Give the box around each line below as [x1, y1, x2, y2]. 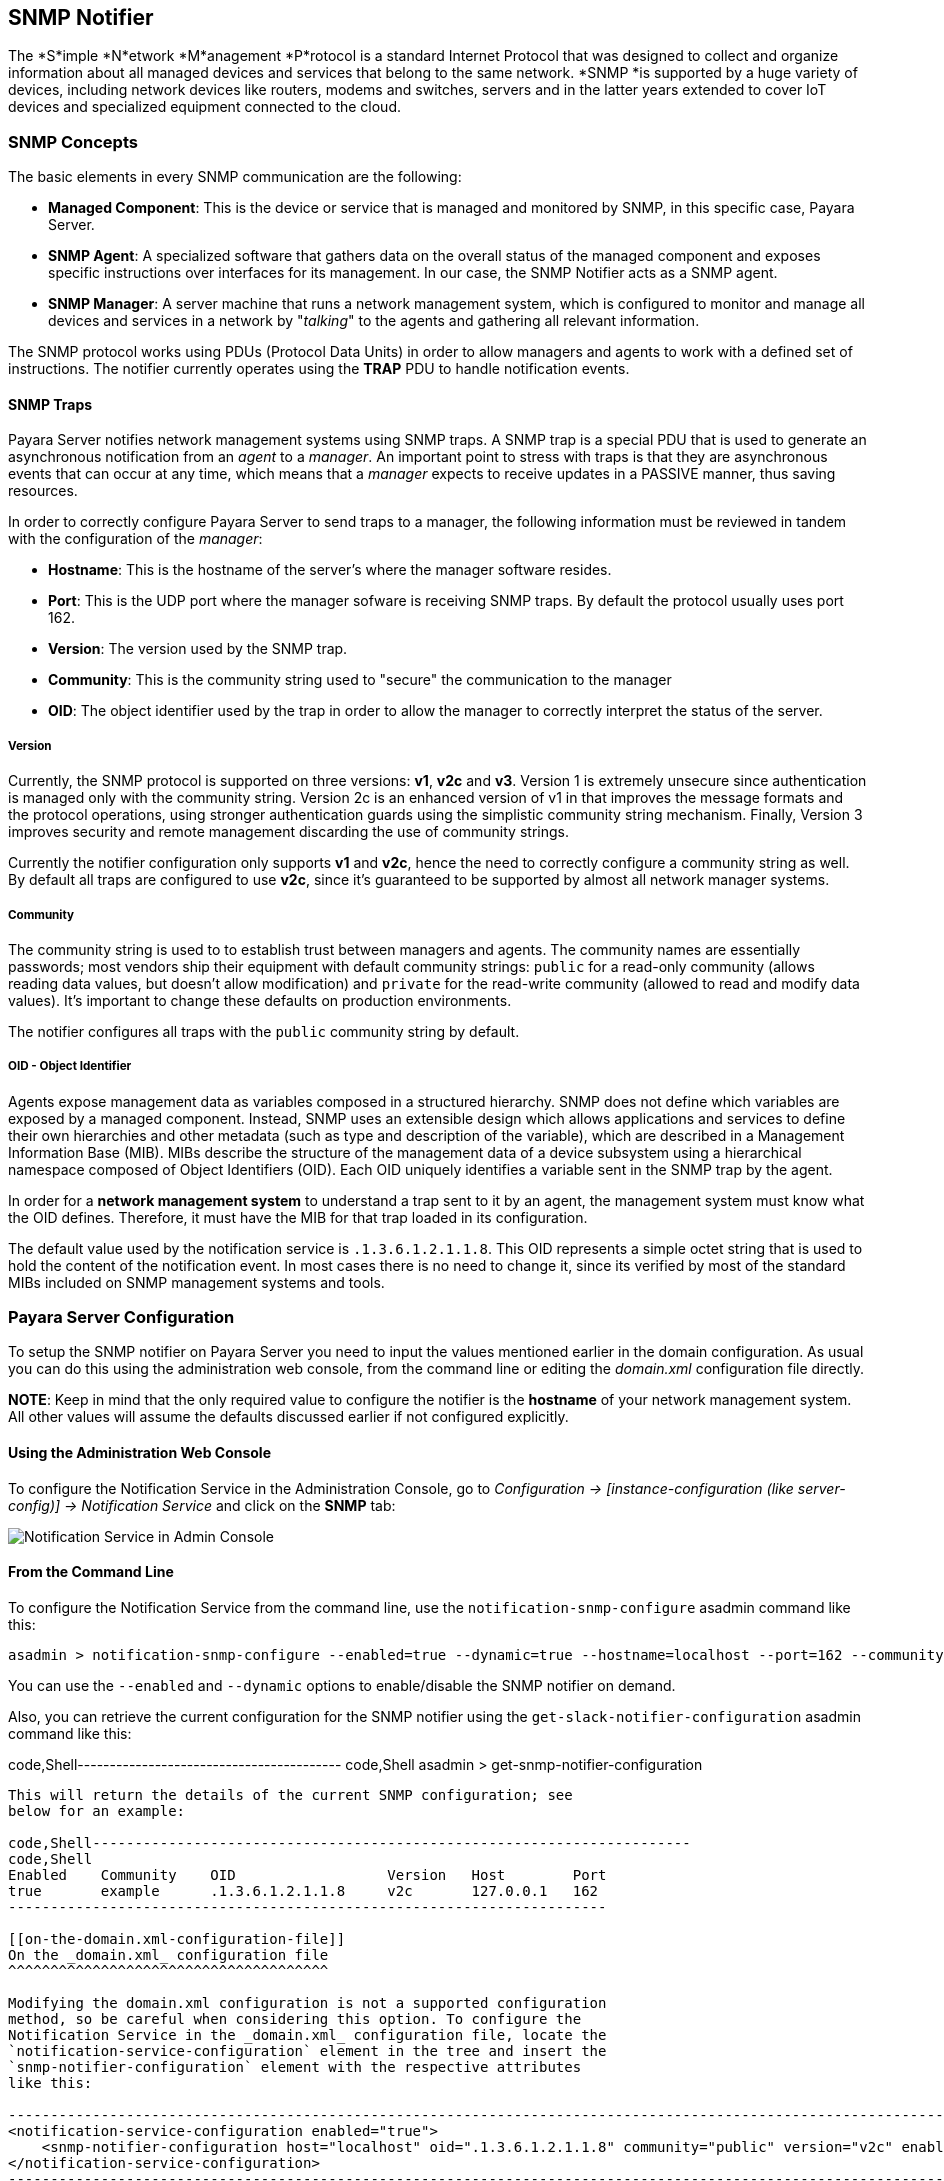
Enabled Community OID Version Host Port [8, 1866, 607, 1883]
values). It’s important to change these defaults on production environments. [8, 991, 512, 1009]
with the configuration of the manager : [8, 530, 263, 548]
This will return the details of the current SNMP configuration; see [8, 1786, 573, 1803]
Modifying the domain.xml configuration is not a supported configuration [8, 1994, 607, 2011]
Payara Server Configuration [8, 1307, 235, 1328]
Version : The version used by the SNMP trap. [48, 640, 348, 658]
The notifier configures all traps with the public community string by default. [8, 1022, 520, 1040]
